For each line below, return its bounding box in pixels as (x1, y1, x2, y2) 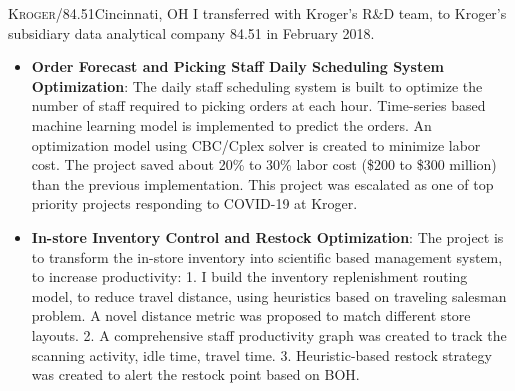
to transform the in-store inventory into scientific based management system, (31, 246, 503, 267)
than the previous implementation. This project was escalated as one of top (31, 173, 494, 194)
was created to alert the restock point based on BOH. (31, 364, 360, 385)
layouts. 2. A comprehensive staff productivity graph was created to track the (31, 324, 507, 345)
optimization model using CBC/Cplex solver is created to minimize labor (31, 134, 481, 155)
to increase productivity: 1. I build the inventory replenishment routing (31, 266, 468, 287)
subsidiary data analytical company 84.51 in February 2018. (8, 22, 375, 43)
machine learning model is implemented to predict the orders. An (31, 114, 432, 135)
